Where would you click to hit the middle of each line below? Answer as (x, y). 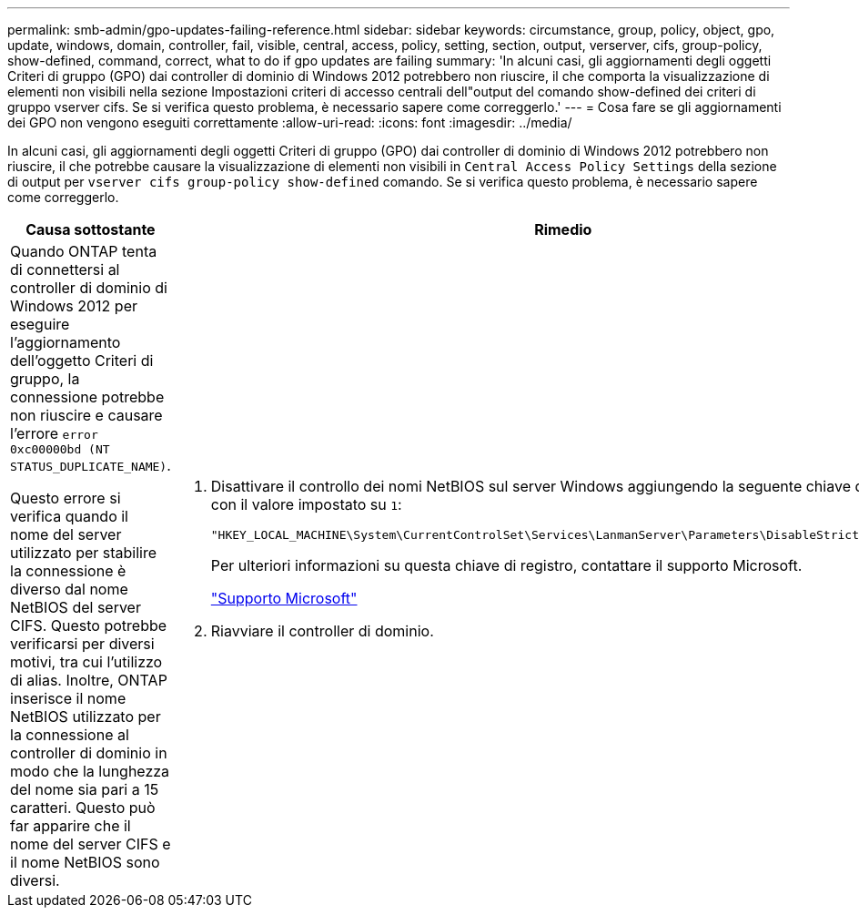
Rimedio (563, 229)
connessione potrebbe (87, 397)
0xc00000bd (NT (60, 449)
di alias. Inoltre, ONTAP (89, 680)
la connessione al (70, 735)
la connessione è (68, 571)
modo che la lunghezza (90, 771)
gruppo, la (45, 379)
